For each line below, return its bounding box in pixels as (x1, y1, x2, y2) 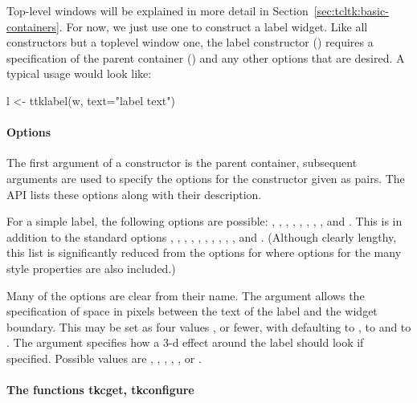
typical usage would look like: (6, 65, 152, 82)
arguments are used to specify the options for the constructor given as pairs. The (6, 169, 405, 186)
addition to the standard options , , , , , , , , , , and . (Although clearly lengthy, (6, 228, 397, 245)
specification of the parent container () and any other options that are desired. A (6, 49, 405, 66)
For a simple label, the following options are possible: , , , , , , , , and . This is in (6, 213, 403, 230)
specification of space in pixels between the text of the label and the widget (6, 303, 378, 320)
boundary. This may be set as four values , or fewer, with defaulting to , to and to (6, 318, 411, 335)
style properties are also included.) (6, 259, 176, 276)
